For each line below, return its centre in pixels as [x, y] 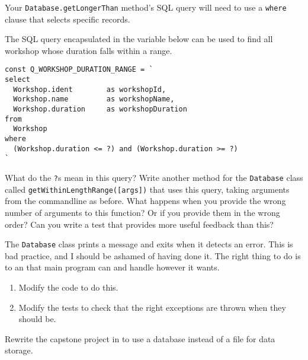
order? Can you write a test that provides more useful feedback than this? [139, 224]
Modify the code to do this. [68, 287]
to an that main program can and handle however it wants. [112, 267]
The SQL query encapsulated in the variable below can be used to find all [139, 39]
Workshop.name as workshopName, [94, 99]
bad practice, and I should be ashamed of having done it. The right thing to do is [153, 255]
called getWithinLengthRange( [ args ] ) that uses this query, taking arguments [147, 189]
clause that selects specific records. [68, 19]
